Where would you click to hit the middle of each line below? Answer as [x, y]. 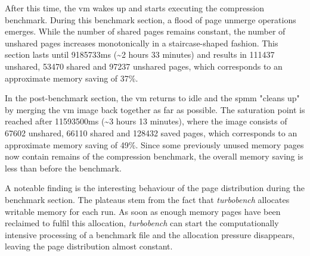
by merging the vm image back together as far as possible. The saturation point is [155, 109]
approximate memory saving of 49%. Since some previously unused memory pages [154, 144]
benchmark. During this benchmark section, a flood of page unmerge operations [151, 19]
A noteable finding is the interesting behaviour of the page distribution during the [155, 188]
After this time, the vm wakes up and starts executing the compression [134, 8]
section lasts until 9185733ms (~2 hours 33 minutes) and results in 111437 [140, 54]
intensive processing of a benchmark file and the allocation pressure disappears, [150, 234]
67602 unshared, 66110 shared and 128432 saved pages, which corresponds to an [151, 132]
